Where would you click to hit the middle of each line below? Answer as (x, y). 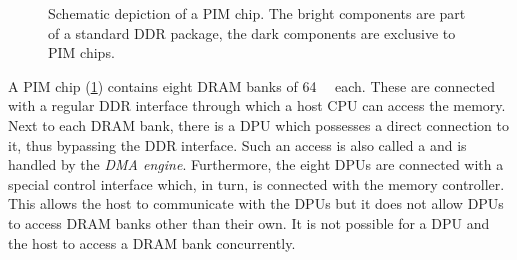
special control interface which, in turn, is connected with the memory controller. (256, 183)
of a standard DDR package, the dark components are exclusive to (252, 32)
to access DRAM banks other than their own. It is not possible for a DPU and (249, 222)
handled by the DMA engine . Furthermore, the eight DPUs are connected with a (256, 164)
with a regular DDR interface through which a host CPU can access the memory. (257, 105)
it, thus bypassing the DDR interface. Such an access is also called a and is (237, 144)
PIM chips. (81, 52)
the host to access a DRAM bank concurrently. (152, 242)
